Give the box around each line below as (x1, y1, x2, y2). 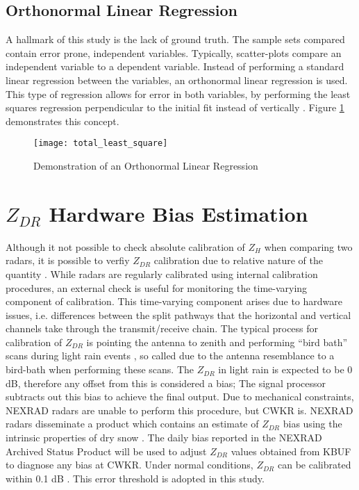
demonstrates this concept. (6, 113, 119, 128)
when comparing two (264, 239, 353, 254)
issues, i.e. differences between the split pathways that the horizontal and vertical (6, 307, 351, 322)
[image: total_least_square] (33, 138, 168, 149)
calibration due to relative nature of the (153, 253, 323, 268)
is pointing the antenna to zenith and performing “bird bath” (86, 334, 348, 349)
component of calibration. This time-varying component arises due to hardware (6, 294, 342, 309)
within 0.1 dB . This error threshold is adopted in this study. (6, 471, 265, 485)
